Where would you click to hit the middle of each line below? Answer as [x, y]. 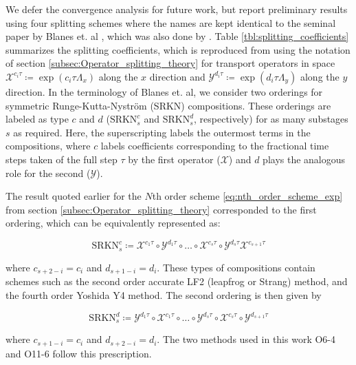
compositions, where [48, 146]
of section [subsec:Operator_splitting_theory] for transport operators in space [170, 63]
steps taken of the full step [62, 159]
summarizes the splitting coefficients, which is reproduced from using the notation [178, 49]
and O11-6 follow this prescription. [79, 353]
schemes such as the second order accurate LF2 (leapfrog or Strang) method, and [177, 281]
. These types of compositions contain [236, 267]
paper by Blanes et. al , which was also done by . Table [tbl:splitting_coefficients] [177, 36]
